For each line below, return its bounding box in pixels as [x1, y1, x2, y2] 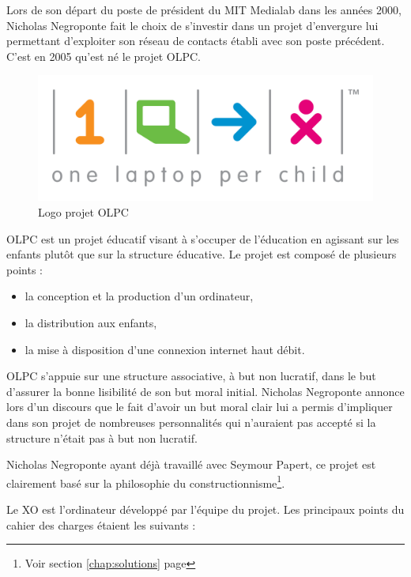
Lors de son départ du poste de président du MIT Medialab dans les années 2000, [6, 2, 402, 17]
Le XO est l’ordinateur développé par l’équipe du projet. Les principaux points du [6, 500, 405, 517]
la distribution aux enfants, [25, 314, 157, 330]
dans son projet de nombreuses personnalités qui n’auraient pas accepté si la [6, 413, 376, 430]
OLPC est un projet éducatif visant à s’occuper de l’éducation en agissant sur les [6, 230, 399, 247]
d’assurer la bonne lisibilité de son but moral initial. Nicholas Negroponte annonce [6, 383, 405, 399]
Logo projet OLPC [38, 203, 129, 220]
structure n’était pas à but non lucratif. [6, 429, 198, 446]
